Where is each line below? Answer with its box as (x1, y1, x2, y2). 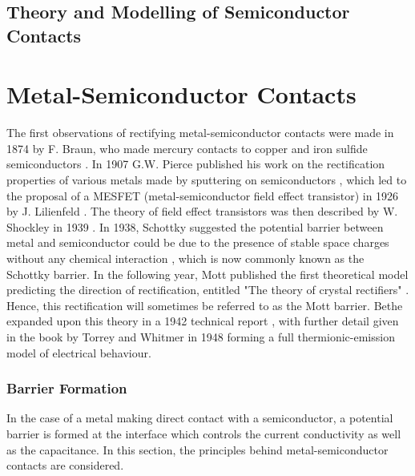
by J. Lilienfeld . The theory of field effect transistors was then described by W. (6, 203, 398, 220)
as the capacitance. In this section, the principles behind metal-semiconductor (6, 441, 389, 458)
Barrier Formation (6, 378, 127, 398)
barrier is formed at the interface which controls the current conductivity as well (6, 426, 401, 442)
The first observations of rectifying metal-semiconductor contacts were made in (6, 124, 394, 141)
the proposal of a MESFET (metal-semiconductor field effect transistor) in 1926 (6, 187, 399, 204)
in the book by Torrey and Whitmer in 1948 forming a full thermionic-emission (6, 329, 395, 345)
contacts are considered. (6, 457, 124, 474)
